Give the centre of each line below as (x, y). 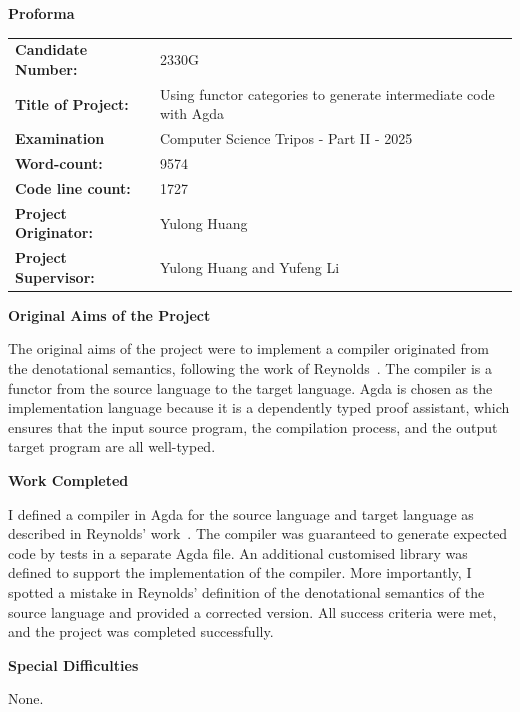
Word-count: (59, 163)
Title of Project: (72, 103)
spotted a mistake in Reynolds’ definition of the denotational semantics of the (246, 592)
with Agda (192, 113)
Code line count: (73, 187)
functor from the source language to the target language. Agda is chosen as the (250, 387)
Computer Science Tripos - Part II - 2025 (286, 138)
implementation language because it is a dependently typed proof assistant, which (259, 407)
